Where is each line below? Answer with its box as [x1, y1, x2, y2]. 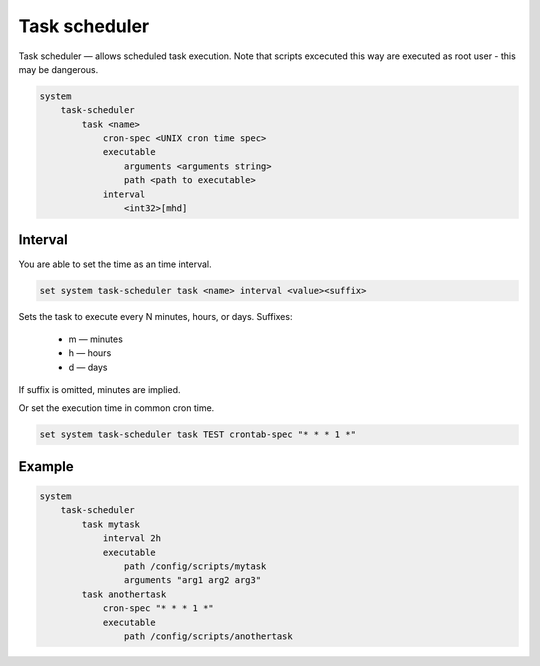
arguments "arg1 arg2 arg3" [123, 575, 262, 586]
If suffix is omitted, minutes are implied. [18, 384, 181, 396]
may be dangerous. [18, 63, 99, 75]
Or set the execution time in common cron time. [18, 402, 215, 414]
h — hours [68, 347, 112, 359]
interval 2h [102, 533, 162, 544]
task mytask [81, 518, 140, 530]
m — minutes [68, 333, 124, 345]
